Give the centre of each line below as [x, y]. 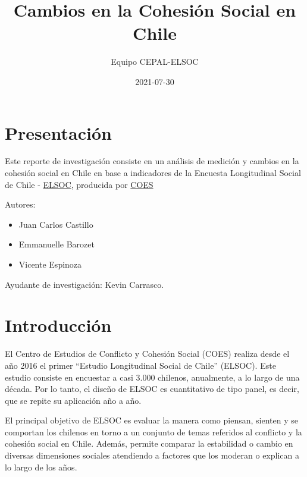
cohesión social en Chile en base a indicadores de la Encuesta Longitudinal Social [153, 173]
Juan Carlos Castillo [56, 224]
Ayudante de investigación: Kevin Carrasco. [84, 284]
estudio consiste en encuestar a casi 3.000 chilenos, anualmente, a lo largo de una [152, 377]
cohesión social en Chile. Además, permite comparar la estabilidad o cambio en [149, 443]
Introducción [58, 325]
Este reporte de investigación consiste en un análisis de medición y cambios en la [152, 161]
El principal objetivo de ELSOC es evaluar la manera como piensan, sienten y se [151, 420]
